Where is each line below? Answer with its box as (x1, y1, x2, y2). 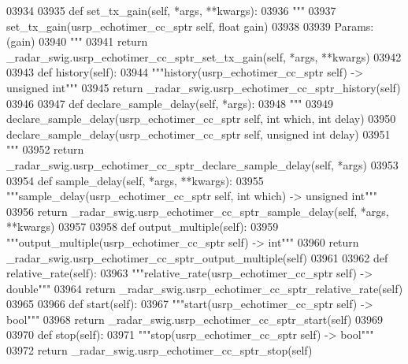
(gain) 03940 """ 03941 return (6, 33, 148, 50)
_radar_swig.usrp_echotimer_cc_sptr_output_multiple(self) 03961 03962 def (6, 249, 388, 266)
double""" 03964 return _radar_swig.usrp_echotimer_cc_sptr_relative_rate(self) (6, 280, 403, 296)
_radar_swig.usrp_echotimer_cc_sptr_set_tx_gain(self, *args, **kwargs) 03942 (6, 48, 402, 65)
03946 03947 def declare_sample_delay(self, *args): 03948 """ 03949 (6, 95, 334, 111)
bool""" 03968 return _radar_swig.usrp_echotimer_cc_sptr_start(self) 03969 (6, 310, 384, 327)
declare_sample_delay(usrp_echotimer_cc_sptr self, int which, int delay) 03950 (6, 110, 396, 127)
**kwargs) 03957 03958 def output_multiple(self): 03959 (6, 218, 279, 235)
